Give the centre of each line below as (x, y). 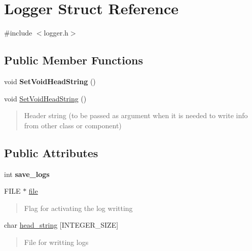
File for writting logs (56, 242)
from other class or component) (73, 125)
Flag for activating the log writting (78, 208)
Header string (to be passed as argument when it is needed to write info (136, 115)
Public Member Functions (74, 60)
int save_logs (27, 174)
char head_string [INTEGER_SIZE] (61, 225)
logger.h (56, 33)
